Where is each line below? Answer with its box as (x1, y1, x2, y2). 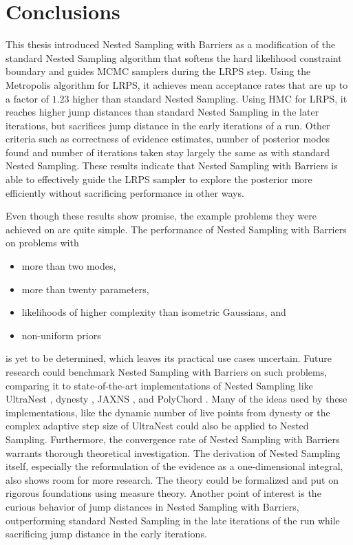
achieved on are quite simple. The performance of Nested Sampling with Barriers (6, 222, 347, 236)
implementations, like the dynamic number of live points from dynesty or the (6, 405, 330, 419)
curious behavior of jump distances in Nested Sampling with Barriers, (6, 499, 299, 513)
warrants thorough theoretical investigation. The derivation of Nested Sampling (6, 445, 341, 460)
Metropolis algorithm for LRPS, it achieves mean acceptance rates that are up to (6, 77, 348, 92)
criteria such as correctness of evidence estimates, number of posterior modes (6, 131, 330, 146)
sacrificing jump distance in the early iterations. (6, 526, 207, 541)
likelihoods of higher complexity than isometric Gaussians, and (21, 305, 286, 319)
